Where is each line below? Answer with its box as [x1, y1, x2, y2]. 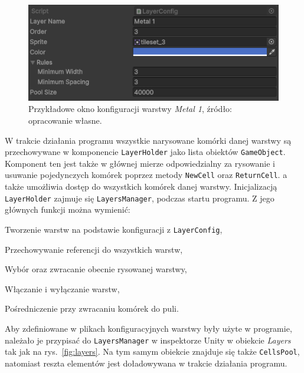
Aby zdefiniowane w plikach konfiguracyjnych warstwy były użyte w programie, [5, 322, 292, 334]
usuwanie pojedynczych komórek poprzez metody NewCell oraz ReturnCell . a [5, 169, 287, 181]
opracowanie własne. [28, 114, 102, 126]
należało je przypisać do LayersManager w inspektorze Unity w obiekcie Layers [5, 334, 291, 346]
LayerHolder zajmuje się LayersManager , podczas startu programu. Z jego [5, 192, 274, 204]
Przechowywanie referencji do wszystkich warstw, [5, 243, 183, 255]
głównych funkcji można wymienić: [5, 203, 130, 216]
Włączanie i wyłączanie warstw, [5, 282, 120, 295]
